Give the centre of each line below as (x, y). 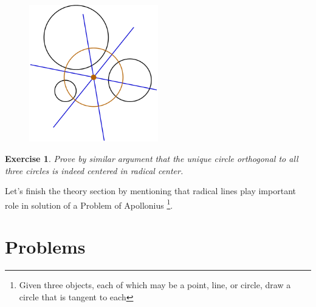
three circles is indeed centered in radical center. (94, 170)
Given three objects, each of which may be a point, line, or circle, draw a (155, 285)
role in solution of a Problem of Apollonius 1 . (89, 204)
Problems (45, 247)
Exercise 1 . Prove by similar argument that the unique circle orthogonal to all (152, 159)
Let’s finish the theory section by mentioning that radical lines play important (150, 191)
